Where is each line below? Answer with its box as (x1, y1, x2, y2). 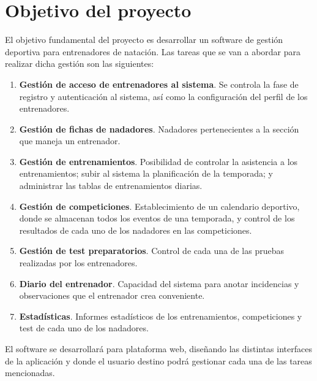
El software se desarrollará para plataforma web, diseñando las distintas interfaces (5, 342, 312, 355)
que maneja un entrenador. (19, 134, 121, 147)
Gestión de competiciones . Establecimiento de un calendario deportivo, (19, 199, 300, 212)
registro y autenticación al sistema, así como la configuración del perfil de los (19, 90, 308, 102)
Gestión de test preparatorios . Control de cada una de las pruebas (19, 244, 284, 257)
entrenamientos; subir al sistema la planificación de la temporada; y (19, 167, 273, 180)
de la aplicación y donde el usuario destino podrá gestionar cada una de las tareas (5, 354, 312, 367)
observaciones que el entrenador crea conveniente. (19, 289, 205, 302)
